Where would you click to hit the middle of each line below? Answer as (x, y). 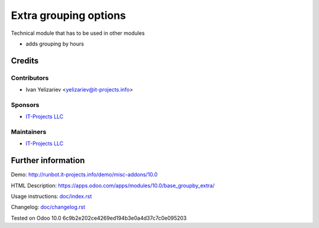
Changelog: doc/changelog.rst (48, 207)
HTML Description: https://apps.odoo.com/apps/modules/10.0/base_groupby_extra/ (113, 185)
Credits (25, 61)
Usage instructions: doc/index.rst (51, 196)
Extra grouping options (69, 15)
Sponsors (25, 105)
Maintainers (29, 132)
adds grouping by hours (55, 44)
